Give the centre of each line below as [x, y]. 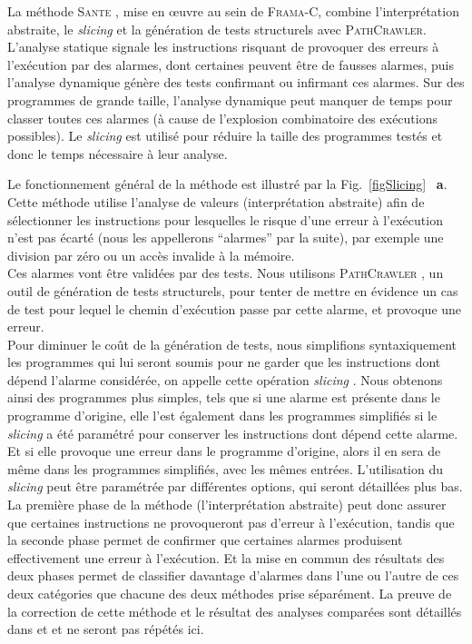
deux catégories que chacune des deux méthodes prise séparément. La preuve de [230, 593]
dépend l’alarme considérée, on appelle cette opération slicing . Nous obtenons [225, 379]
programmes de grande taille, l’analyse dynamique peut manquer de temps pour [230, 99]
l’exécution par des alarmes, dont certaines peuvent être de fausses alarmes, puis [231, 64]
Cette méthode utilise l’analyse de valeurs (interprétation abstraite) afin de [216, 201]
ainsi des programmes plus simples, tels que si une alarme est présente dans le [224, 397]
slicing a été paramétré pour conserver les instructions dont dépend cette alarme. [233, 433]
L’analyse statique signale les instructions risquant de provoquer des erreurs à [223, 47]
